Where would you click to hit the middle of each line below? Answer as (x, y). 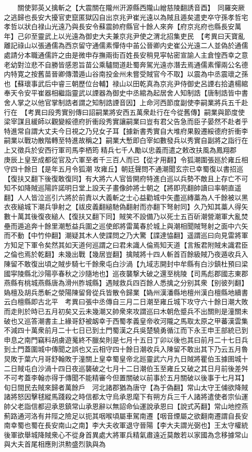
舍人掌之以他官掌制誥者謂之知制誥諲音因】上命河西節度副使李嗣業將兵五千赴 (126, 102)
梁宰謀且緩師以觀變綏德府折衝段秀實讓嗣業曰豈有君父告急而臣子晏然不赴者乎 (126, 121)
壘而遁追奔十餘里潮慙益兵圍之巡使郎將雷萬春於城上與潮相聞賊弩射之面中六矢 (126, 226)
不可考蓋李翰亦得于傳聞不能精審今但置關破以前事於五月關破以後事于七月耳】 (126, 378)
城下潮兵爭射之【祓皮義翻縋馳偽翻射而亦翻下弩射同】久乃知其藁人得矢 (136, 207)
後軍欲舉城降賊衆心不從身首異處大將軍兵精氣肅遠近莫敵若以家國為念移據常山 (126, 434)
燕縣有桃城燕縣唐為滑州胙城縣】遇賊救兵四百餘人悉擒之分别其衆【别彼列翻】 (126, 283)
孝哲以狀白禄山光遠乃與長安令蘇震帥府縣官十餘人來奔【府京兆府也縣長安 (119, 26)
